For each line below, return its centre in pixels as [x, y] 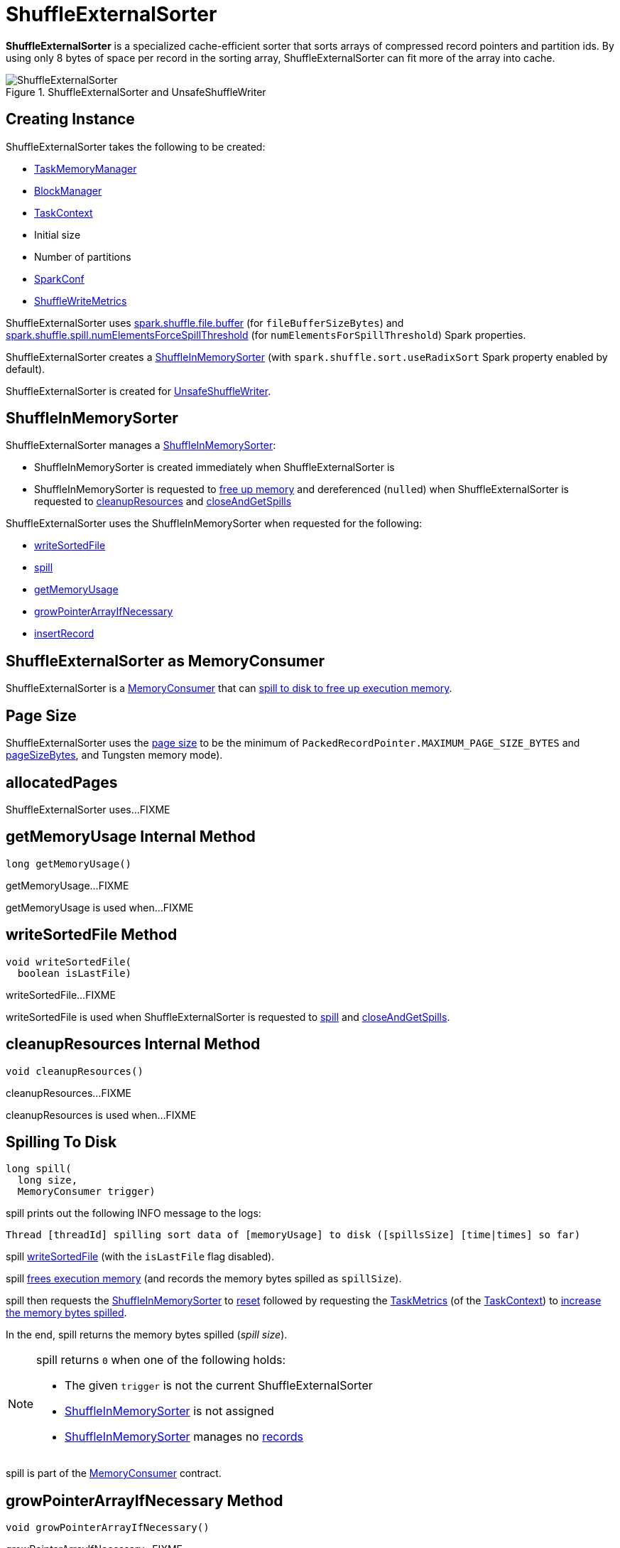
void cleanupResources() [75, 1071]
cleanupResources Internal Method [133, 1044]
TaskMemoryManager [86, 168]
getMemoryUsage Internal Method [131, 837]
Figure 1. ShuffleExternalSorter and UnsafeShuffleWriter [136, 92]
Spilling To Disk [61, 1142]
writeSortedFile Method [92, 935]
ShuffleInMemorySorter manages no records [184, 1437]
